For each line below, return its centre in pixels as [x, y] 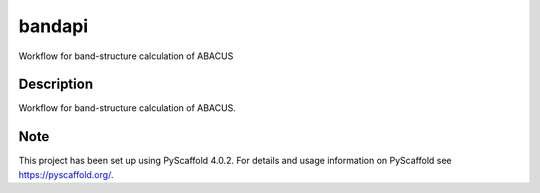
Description [56, 84]
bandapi [53, 26]
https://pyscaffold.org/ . [66, 174]
